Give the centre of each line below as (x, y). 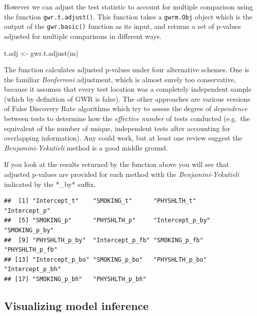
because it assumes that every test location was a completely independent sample (128, 89)
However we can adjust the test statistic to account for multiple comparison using (128, 6)
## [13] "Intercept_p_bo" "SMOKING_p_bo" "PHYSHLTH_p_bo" (106, 259)
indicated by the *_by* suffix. (50, 184)
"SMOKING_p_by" (29, 230)
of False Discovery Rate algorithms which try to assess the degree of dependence (126, 108)
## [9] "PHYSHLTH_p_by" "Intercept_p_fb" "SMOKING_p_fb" (104, 240)
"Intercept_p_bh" (33, 269)
